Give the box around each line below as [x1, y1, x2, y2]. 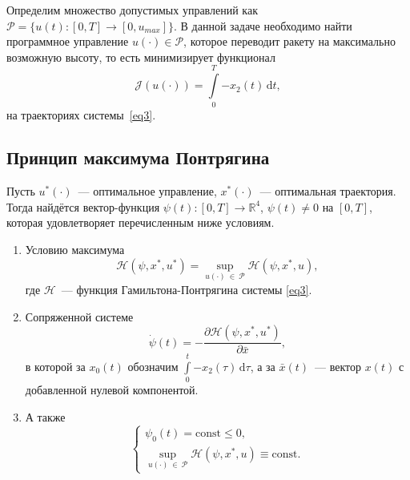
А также [25, 408, 66, 425]
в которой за [25, 357, 86, 374]
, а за [250, 357, 275, 374]
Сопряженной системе [25, 308, 134, 325]
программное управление [6, 33, 129, 50]
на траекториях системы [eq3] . [6, 106, 156, 123]
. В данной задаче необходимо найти [174, 17, 352, 34]
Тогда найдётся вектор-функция [6, 198, 160, 215]
